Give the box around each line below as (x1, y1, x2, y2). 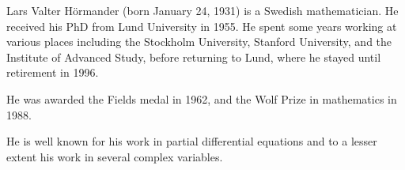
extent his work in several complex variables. (6, 148, 223, 164)
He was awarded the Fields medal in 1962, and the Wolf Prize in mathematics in (6, 90, 397, 107)
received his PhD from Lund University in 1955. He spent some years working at (6, 17, 397, 34)
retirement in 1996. (6, 64, 99, 81)
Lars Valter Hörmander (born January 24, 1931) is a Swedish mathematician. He (6, 2, 399, 18)
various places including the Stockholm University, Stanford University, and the (6, 33, 392, 50)
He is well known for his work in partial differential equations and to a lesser (6, 133, 377, 149)
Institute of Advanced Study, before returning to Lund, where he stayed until (6, 48, 381, 65)
